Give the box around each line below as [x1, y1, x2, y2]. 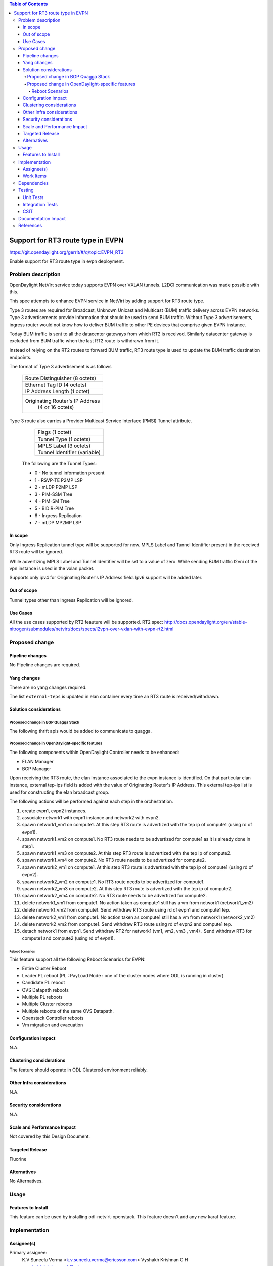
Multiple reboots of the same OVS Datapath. [22, 1008, 114, 1014]
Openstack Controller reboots [22, 1015, 84, 1021]
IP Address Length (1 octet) [25, 388, 90, 395]
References [18, 223, 42, 229]
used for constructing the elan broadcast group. [9, 789, 110, 795]
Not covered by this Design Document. [9, 1133, 90, 1139]
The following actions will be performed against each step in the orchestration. [9, 798, 173, 805]
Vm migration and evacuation [22, 1022, 83, 1028]
